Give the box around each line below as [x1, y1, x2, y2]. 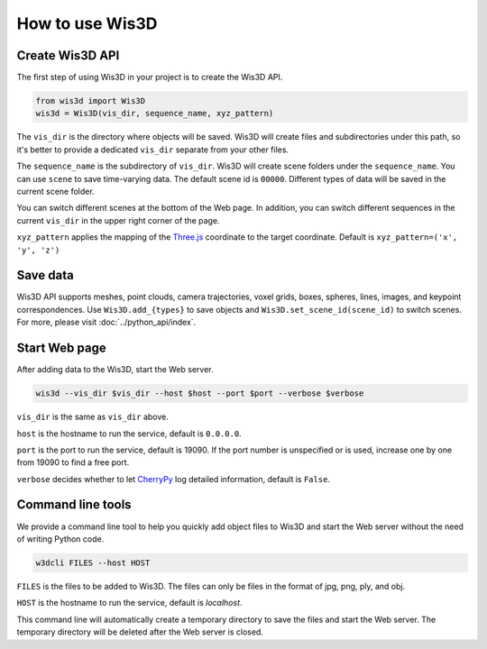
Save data [16, 268, 74, 283]
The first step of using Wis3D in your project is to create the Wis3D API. [16, 72, 283, 83]
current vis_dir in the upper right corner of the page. [16, 215, 220, 225]
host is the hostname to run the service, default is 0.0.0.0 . [16, 428, 243, 439]
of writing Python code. [16, 533, 105, 544]
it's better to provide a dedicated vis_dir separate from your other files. [16, 144, 289, 155]
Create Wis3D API [16, 48, 120, 63]
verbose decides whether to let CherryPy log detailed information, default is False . [16, 473, 331, 484]
